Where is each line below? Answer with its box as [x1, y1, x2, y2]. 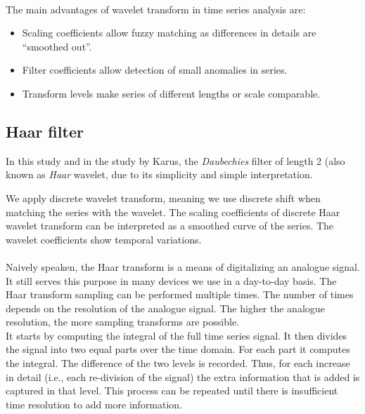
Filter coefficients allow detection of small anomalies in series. [22, 62, 288, 77]
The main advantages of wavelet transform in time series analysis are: [6, 1, 306, 16]
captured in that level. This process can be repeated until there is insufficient [6, 383, 338, 398]
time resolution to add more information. [6, 396, 183, 411]
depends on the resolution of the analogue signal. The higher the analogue [6, 300, 325, 315]
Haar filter [6, 120, 84, 142]
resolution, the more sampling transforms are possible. [6, 314, 239, 329]
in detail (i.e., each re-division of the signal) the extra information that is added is [6, 369, 360, 384]
